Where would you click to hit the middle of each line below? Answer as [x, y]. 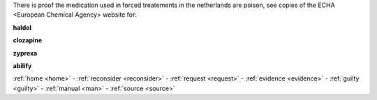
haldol [22, 27]
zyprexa [25, 53]
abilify [22, 65]
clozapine [28, 40]
